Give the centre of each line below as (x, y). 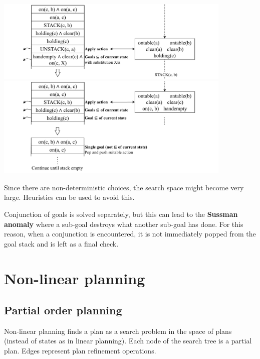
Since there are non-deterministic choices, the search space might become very (124, 187)
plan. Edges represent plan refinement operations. (80, 351)
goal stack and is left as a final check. (61, 243)
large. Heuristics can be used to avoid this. (69, 197)
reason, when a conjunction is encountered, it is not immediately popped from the (130, 234)
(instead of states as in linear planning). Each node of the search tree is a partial (128, 341)
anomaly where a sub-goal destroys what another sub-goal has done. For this (124, 224)
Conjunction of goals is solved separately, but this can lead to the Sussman (121, 214)
